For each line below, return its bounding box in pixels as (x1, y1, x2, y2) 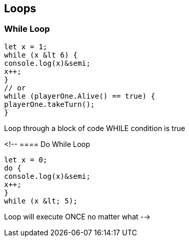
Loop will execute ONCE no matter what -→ (4, 212, 151, 221)
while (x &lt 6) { (4, 50, 78, 59)
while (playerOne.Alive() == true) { (4, 91, 156, 100)
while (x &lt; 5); (4, 196, 78, 205)
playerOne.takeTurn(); (4, 100, 95, 108)
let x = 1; (4, 42, 48, 51)
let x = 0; (4, 155, 48, 164)
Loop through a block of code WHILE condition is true (4, 123, 185, 133)
